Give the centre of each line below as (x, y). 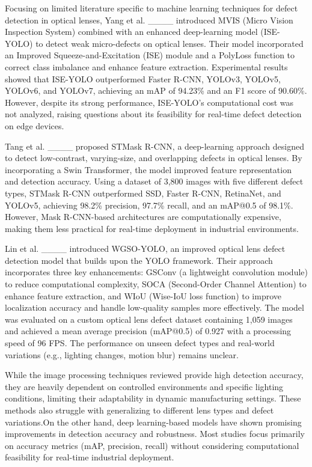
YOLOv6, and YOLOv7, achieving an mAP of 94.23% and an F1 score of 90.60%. (156, 90)
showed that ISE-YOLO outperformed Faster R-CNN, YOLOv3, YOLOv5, (143, 78)
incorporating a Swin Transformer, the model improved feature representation (148, 169)
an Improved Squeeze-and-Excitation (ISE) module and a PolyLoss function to (150, 55)
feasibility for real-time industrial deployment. (90, 457)
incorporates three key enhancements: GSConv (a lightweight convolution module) (156, 272)
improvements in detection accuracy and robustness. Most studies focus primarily (155, 434)
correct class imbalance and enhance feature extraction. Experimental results (146, 66)
